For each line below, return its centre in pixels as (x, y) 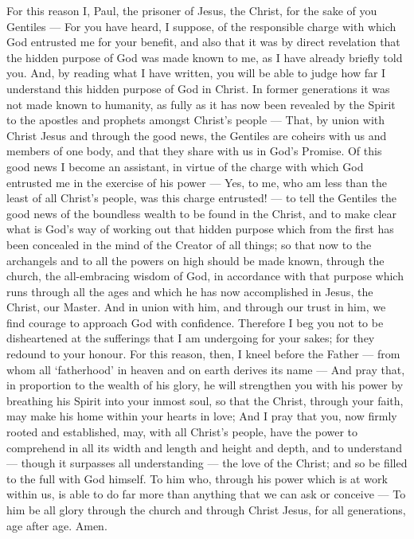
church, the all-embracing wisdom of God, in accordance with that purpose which (205, 276)
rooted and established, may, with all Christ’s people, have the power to (182, 432)
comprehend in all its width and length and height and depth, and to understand (204, 447)
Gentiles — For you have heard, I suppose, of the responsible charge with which (201, 26)
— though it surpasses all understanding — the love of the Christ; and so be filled (207, 463)
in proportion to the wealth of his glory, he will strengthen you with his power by (205, 385)
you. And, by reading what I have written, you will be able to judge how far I (196, 73)
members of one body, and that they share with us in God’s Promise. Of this (194, 151)
